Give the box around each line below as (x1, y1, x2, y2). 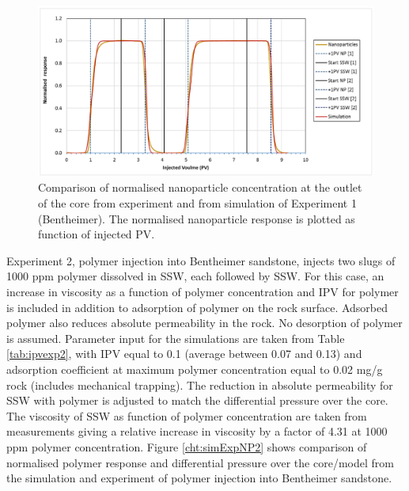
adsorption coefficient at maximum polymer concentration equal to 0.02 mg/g (6, 361, 383, 378)
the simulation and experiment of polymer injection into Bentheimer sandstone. (6, 470, 392, 486)
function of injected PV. (38, 226, 155, 242)
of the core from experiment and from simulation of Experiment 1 (38, 195, 357, 211)
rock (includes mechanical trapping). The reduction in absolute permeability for (6, 376, 393, 393)
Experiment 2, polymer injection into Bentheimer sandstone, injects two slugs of (6, 252, 396, 268)
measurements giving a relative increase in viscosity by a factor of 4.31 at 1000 (6, 423, 388, 440)
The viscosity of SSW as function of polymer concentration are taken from (6, 407, 367, 424)
